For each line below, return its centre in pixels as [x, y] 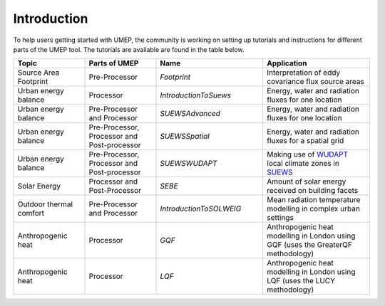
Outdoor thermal [45, 204]
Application [287, 63]
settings [280, 218]
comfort [31, 213]
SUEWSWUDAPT [189, 164]
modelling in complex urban [313, 209]
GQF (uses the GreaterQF [309, 245]
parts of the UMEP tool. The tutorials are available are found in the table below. [129, 49]
